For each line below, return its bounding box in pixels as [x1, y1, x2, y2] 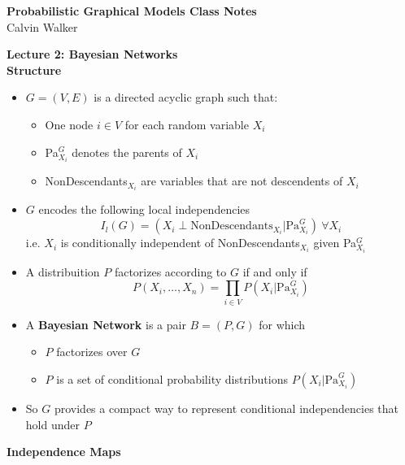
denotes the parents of [72, 143, 182, 160]
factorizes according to [114, 263, 227, 280]
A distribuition [25, 263, 100, 280]
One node [45, 115, 94, 133]
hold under [25, 415, 80, 432]
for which [259, 315, 306, 332]
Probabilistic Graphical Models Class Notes [7, 2, 257, 19]
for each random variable [124, 115, 249, 133]
